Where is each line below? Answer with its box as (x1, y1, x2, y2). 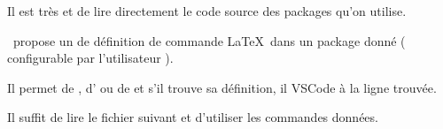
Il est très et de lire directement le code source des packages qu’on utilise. (7, 2, 407, 19)
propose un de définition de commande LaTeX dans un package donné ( (12, 31, 406, 49)
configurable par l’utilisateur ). (7, 49, 174, 67)
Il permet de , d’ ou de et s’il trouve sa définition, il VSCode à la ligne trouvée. (7, 78, 437, 96)
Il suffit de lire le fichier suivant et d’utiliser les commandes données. (7, 108, 378, 126)
